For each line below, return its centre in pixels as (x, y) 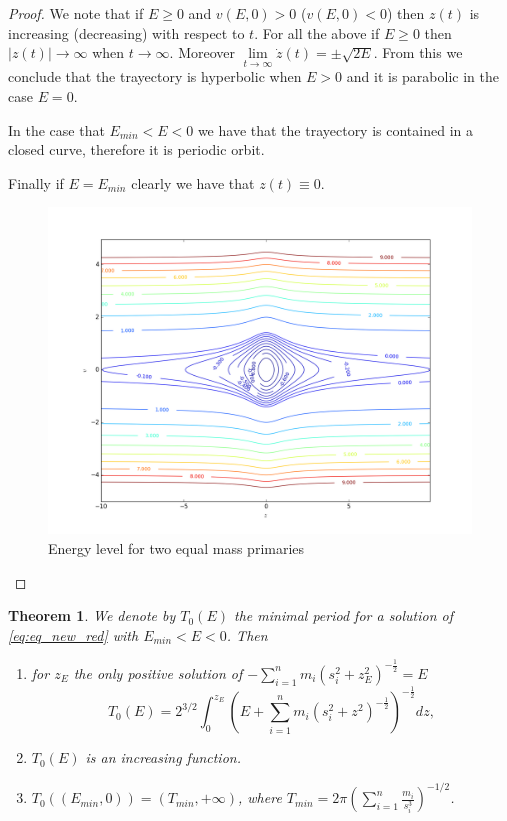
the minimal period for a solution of (344, 615)
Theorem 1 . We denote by (92, 615)
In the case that (56, 129)
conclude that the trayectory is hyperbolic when (155, 76)
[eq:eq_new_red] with (73, 634)
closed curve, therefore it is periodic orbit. (136, 149)
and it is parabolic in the (422, 76)
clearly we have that (193, 182)
